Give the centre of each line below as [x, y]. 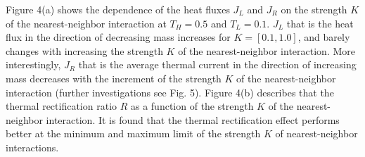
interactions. [32, 147]
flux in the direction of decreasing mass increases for [118, 37]
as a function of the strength [192, 106]
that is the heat [320, 23]
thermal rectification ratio [62, 106]
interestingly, [33, 64]
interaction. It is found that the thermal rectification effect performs [193, 119]
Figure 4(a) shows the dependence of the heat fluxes [118, 9]
